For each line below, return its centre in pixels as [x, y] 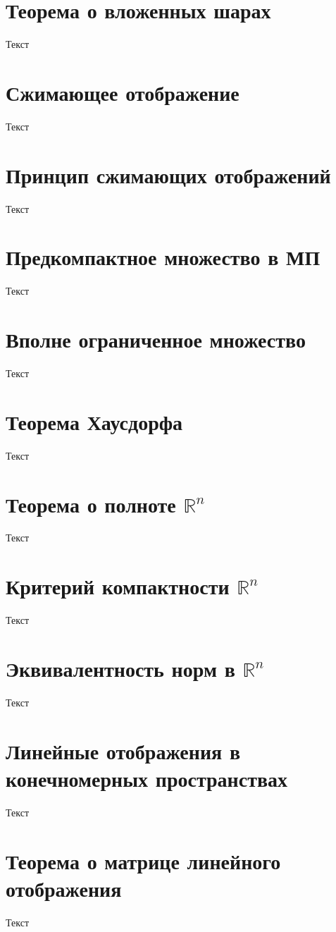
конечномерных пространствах [147, 778]
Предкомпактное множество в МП [163, 257]
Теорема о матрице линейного [143, 860]
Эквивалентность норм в [120, 668]
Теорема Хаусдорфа [94, 421]
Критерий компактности [118, 586]
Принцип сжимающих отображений [168, 174]
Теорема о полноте [91, 504]
